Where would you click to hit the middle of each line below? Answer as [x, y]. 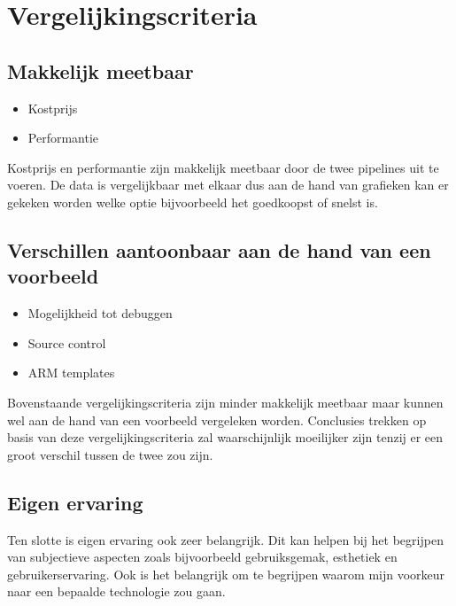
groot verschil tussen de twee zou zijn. [110, 454]
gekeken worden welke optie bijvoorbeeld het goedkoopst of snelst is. [193, 202]
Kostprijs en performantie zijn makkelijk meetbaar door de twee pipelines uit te [223, 167]
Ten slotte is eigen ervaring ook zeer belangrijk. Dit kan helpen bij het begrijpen [225, 539]
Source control [67, 342]
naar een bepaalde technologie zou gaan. [116, 591]
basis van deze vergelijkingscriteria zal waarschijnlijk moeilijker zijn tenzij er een [225, 437]
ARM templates [71, 373]
